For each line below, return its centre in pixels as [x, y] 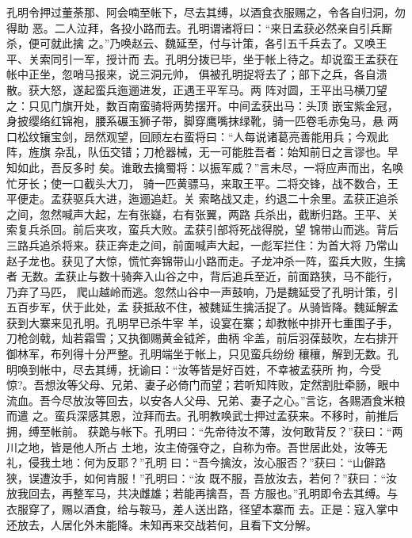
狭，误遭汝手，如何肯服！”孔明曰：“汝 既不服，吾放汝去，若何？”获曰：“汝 [202, 477]
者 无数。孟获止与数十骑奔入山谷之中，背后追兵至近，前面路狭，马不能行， [202, 276]
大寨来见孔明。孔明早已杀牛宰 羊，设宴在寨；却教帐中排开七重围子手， [213, 322]
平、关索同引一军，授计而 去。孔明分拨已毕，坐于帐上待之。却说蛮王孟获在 [202, 58]
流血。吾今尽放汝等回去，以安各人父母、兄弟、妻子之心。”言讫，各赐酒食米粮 [206, 400]
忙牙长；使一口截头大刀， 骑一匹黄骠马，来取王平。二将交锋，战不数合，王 [202, 183]
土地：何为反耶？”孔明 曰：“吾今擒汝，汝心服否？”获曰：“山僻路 [218, 462]
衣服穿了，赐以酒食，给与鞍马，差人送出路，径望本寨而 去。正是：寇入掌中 [202, 509]
